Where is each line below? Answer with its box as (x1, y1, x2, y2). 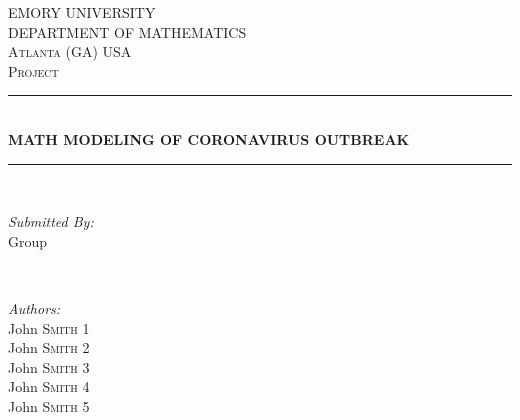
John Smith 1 (8, 317, 90, 338)
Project (8, 60, 59, 81)
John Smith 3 (8, 356, 90, 377)
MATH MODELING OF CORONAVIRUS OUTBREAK (8, 128, 410, 149)
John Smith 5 (8, 395, 90, 416)
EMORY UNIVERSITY (8, 2, 156, 22)
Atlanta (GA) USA (8, 41, 132, 62)
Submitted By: (8, 211, 94, 232)
